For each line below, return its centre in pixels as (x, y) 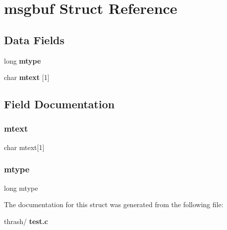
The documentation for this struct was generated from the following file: (114, 204)
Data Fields (34, 39)
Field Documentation (59, 104)
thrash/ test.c (26, 221)
